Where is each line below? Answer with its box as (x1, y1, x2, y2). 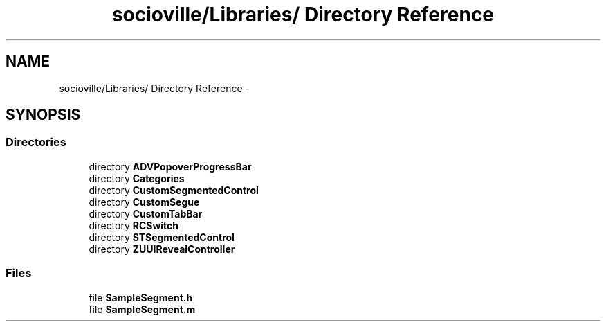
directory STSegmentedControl (89, 231, 235, 243)
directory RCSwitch (89, 219, 179, 231)
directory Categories (89, 172, 185, 184)
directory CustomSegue (89, 195, 200, 208)
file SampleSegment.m (89, 303, 196, 315)
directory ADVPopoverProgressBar (89, 160, 252, 173)
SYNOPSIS (6, 106, 81, 124)
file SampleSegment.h (89, 291, 193, 303)
